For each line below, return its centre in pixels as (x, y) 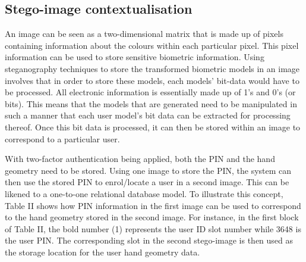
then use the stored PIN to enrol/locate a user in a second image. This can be (147, 182)
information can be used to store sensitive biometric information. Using (135, 57)
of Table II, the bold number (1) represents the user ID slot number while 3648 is (153, 228)
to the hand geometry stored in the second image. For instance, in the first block (152, 217)
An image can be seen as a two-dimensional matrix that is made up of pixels (144, 34)
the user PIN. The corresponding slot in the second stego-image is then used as (149, 240)
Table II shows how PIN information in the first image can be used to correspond (153, 205)
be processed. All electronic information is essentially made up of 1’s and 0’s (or (150, 92)
